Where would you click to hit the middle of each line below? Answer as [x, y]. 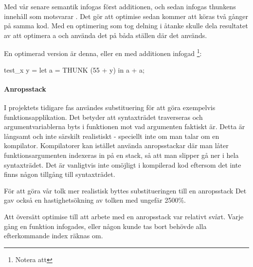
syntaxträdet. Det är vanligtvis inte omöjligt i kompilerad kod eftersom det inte [123, 164]
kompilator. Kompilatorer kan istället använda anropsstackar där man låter [116, 145]
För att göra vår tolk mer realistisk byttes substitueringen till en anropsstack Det [125, 190]
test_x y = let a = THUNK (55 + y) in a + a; [74, 69]
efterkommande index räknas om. [54, 236]
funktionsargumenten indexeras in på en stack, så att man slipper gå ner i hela [121, 155]
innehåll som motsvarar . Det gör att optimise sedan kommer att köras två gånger [126, 16]
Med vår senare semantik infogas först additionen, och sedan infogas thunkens [120, 6]
